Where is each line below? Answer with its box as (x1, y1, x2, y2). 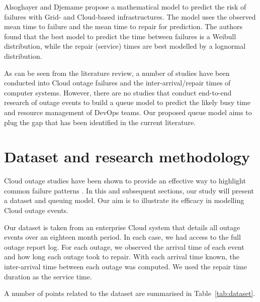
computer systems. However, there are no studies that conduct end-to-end (4, 87, 232, 97)
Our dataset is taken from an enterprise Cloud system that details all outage (4, 222, 240, 232)
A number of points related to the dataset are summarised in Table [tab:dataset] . (4, 288, 255, 298)
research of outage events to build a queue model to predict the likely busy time (4, 97, 250, 108)
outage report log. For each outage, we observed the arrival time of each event (4, 241, 244, 252)
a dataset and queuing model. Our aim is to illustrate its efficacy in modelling (4, 195, 244, 206)
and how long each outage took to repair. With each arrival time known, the (4, 251, 239, 262)
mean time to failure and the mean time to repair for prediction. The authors (4, 21, 242, 32)
